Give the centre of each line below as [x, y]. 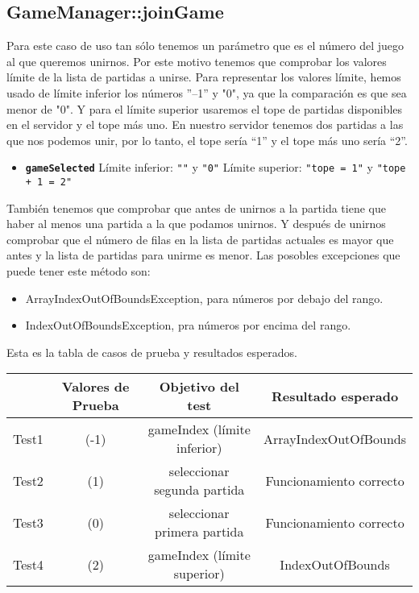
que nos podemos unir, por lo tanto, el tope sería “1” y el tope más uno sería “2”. [207, 140]
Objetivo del [199, 387]
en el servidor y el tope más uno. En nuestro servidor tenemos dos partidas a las [205, 124]
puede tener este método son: [79, 271]
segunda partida [199, 490]
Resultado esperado [335, 396]
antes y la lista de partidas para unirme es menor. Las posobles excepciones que [203, 255]
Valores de [95, 387]
